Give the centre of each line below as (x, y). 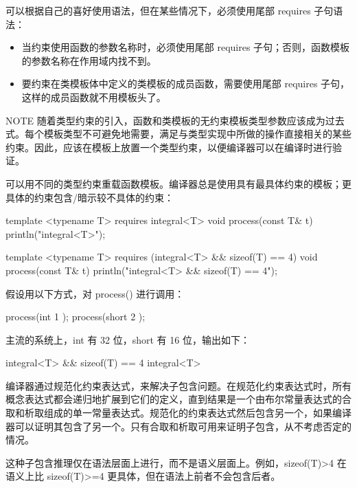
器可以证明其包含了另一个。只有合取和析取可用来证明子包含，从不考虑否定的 (178, 426)
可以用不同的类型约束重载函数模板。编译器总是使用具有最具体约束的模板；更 (178, 183)
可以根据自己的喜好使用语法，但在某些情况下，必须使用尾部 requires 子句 (170, 10)
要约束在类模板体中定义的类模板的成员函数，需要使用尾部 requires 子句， (186, 84)
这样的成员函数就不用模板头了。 (94, 97)
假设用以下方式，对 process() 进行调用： (95, 293)
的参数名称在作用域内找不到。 (89, 60)
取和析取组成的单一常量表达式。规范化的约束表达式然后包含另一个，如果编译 (178, 413)
